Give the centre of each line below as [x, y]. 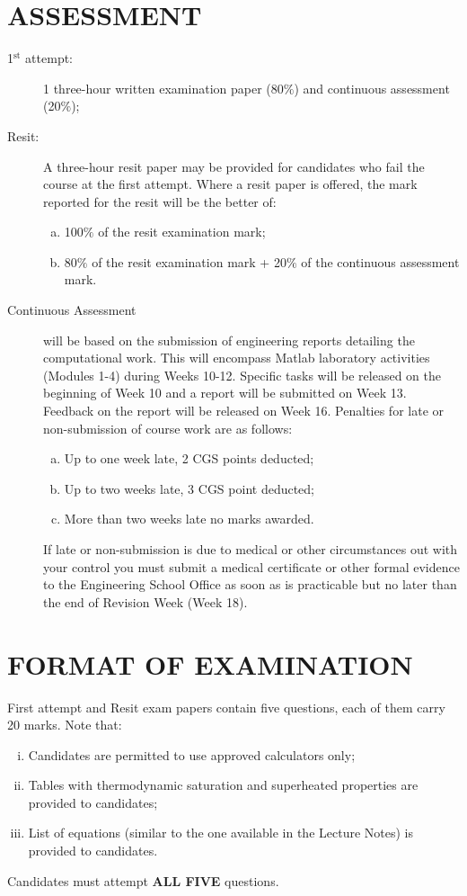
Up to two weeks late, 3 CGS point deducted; [189, 488]
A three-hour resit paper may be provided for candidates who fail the [234, 166]
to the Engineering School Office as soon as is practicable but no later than [250, 584]
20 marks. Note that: [65, 725]
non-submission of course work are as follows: [168, 428]
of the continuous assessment [380, 261]
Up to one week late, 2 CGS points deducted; [189, 458]
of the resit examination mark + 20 [189, 261]
